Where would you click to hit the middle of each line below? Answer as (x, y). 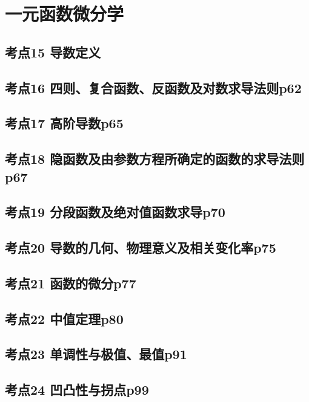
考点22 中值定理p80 (64, 318)
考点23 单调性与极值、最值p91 (96, 354)
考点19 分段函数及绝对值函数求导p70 (115, 212)
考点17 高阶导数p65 (64, 123)
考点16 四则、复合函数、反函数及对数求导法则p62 (153, 87)
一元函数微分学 (65, 14)
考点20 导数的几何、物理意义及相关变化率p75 (141, 248)
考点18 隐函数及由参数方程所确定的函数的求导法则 (155, 159)
